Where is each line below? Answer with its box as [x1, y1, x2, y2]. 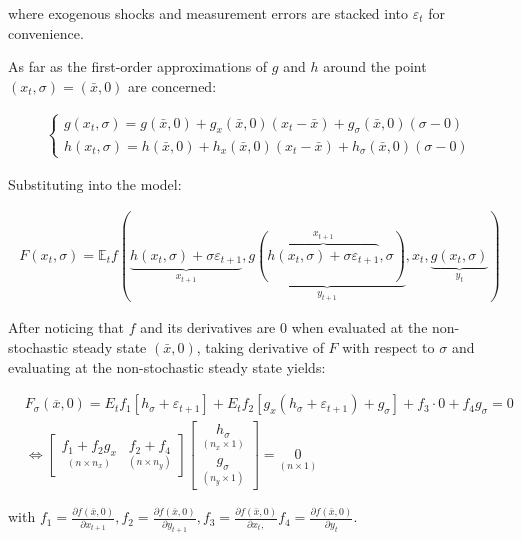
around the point [323, 56, 427, 77]
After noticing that [8, 317, 124, 338]
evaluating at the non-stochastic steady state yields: [8, 356, 326, 377]
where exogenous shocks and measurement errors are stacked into [8, 3, 409, 23]
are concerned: [128, 75, 217, 96]
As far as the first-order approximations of [8, 56, 268, 77]
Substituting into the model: [8, 173, 182, 194]
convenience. [8, 22, 84, 43]
